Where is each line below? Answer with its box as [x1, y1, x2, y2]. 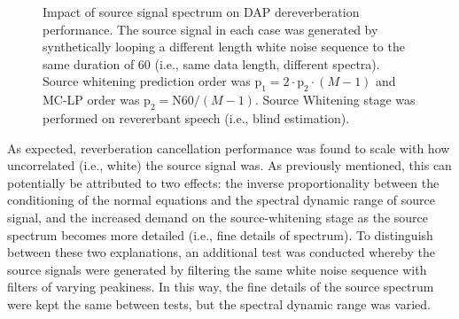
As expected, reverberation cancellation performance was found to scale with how [7, 138, 450, 157]
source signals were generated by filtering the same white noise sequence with [7, 260, 427, 278]
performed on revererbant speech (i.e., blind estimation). [43, 108, 350, 127]
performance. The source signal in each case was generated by [43, 19, 378, 38]
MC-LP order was [43, 90, 140, 109]
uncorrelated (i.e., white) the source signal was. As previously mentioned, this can [7, 156, 452, 175]
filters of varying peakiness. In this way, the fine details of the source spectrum [7, 277, 434, 296]
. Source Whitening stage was [254, 90, 416, 109]
